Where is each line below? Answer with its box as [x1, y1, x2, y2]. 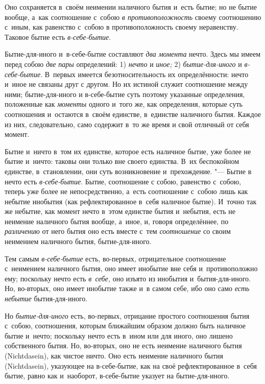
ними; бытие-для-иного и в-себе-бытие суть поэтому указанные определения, [5, 88, 245, 99]
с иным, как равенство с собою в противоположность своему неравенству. [5, 21, 238, 32]
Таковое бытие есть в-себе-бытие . [5, 31, 111, 42]
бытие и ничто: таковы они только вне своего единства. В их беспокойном [5, 156, 239, 166]
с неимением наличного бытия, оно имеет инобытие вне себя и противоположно [5, 263, 258, 274]
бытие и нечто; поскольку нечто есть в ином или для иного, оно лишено [5, 330, 233, 341]
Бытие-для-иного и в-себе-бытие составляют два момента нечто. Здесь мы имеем [5, 49, 261, 59]
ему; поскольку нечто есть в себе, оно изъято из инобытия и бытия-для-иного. [5, 273, 251, 283]
